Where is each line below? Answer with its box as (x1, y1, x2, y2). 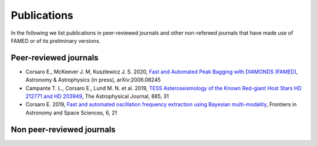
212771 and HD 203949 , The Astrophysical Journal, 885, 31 (25, 93, 169, 100)
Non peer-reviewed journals (11, 124, 116, 134)
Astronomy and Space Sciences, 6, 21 (25, 109, 117, 116)
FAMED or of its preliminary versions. (11, 37, 101, 44)
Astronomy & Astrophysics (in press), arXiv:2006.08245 (25, 76, 161, 83)
